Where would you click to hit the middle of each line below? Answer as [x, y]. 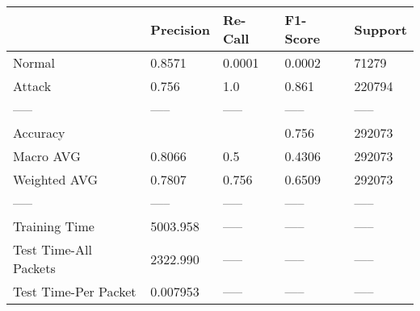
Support [380, 29]
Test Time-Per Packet [75, 291]
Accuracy [39, 133]
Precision [180, 29]
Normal [34, 62]
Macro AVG [47, 156]
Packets [34, 268]
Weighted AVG [56, 179]
